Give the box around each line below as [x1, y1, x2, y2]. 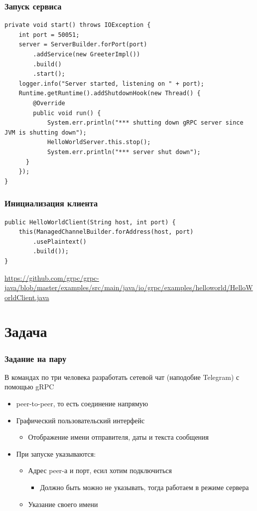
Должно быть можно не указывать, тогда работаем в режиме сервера [40, 482, 249, 493]
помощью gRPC [4, 381, 54, 392]
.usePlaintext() [33, 238, 87, 245]
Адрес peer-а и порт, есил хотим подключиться [28, 465, 172, 476]
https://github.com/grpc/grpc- [4, 272, 99, 283]
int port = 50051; [18, 31, 80, 38]
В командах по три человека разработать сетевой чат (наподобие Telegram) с [4, 371, 240, 382]
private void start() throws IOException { [4, 21, 151, 29]
